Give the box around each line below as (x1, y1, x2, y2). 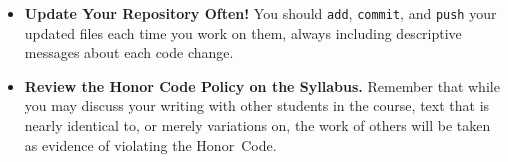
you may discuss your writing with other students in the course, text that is (24, 95, 490, 116)
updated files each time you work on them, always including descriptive (24, 22, 462, 43)
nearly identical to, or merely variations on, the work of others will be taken (24, 115, 491, 136)
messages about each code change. (24, 42, 234, 63)
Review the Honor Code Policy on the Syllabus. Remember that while (24, 75, 500, 96)
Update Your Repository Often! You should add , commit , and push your (24, 3, 497, 23)
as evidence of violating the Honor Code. (24, 134, 277, 155)
